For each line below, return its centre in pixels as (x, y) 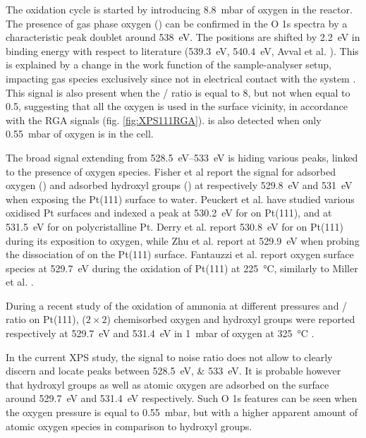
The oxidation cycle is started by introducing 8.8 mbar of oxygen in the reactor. (179, 9)
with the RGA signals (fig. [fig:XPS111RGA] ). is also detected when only (164, 120)
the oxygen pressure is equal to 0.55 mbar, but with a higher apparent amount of (182, 412)
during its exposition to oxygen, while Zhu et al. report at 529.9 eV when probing (183, 240)
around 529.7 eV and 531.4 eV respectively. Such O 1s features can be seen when (182, 398)
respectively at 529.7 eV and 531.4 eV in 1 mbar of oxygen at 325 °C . (160, 333)
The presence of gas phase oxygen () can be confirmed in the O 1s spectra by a (177, 23)
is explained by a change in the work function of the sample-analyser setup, (169, 65)
